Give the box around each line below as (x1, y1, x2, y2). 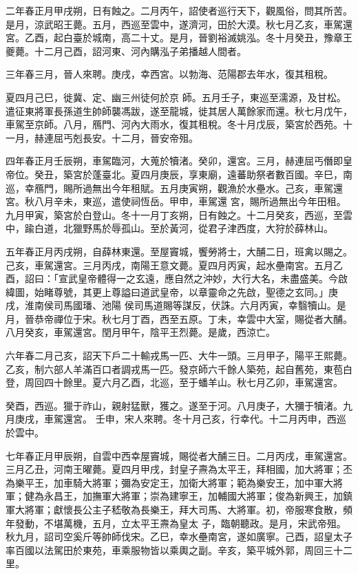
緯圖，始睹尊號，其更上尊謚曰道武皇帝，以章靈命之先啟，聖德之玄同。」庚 (6, 284, 338, 299)
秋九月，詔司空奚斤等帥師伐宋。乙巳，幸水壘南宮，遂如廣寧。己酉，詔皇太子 (6, 529, 352, 544)
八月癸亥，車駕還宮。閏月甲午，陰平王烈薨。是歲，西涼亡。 (6, 325, 275, 339)
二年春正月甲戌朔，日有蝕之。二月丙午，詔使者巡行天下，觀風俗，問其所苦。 (6, 3, 352, 17)
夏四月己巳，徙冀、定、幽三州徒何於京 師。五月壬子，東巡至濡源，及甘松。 (6, 89, 346, 104)
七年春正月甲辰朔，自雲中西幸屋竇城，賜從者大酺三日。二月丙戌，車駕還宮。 (6, 448, 352, 463)
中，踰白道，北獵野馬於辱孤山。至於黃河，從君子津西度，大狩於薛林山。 (6, 221, 333, 235)
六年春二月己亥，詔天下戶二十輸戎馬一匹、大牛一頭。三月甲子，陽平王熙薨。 (6, 348, 352, 363)
